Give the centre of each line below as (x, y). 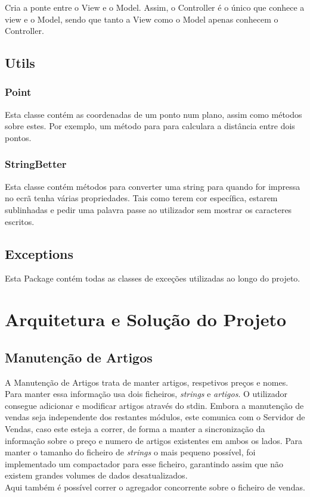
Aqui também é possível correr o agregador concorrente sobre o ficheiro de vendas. (155, 487)
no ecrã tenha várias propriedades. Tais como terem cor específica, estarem (141, 198)
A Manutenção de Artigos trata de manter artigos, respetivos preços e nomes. (147, 382)
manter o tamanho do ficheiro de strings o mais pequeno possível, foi (130, 452)
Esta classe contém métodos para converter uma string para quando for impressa (153, 186)
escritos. (20, 221)
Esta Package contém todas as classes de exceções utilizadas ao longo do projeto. (153, 278)
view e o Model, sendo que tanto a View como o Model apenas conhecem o (142, 19)
